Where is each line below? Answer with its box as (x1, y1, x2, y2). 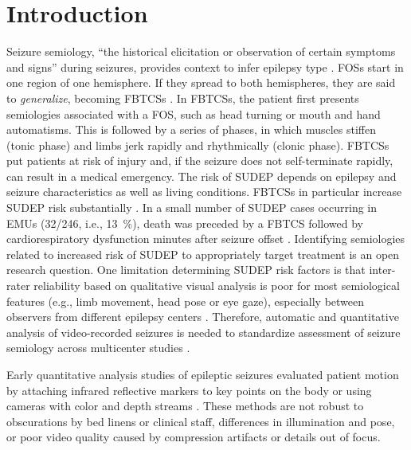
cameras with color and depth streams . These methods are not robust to (6, 397, 364, 414)
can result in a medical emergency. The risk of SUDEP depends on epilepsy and (6, 167, 397, 184)
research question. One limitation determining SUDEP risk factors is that (6, 261, 366, 278)
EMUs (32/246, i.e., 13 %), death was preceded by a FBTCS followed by (6, 214, 363, 231)
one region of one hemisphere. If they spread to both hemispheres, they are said (6, 74, 396, 91)
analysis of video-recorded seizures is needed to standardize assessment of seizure (6, 323, 401, 340)
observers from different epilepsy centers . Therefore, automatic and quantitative (6, 308, 399, 325)
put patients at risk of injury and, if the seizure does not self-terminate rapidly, (6, 152, 393, 169)
